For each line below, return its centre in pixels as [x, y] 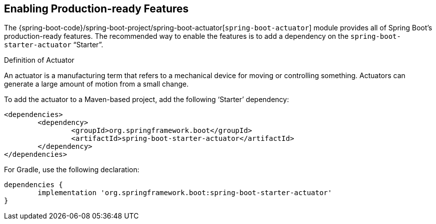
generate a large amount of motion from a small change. [97, 84]
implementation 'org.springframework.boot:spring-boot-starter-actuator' [185, 193]
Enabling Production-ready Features [97, 9]
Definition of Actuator [39, 60]
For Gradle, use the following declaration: [72, 170]
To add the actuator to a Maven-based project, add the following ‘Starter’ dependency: [147, 100]
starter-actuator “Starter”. [54, 45]
